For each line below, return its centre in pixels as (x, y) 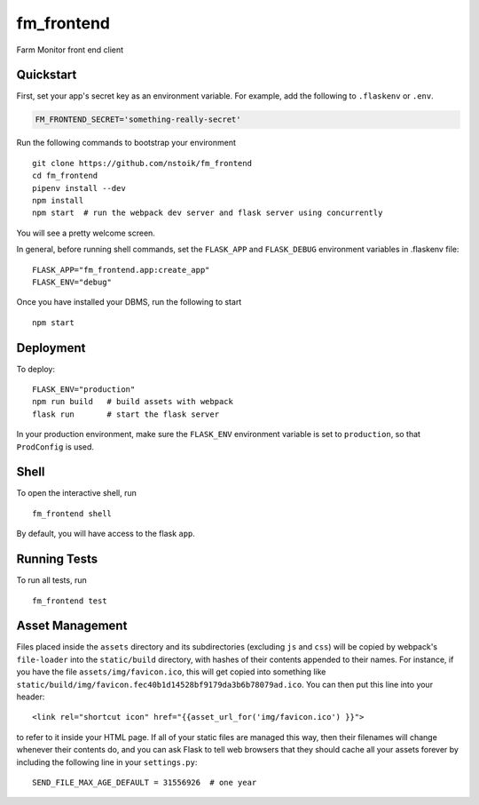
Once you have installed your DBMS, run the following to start (129, 302)
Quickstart (47, 75)
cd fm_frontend (65, 176)
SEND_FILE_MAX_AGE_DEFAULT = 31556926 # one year (145, 782)
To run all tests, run (52, 580)
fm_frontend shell (72, 514)
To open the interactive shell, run (77, 493)
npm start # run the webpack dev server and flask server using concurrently (208, 213)
